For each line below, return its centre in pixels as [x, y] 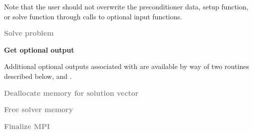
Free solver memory [39, 109]
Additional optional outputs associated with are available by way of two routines [126, 66]
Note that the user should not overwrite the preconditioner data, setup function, [126, 6]
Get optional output [39, 49]
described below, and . [38, 76]
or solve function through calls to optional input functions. [93, 16]
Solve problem [29, 33]
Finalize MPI [27, 126]
